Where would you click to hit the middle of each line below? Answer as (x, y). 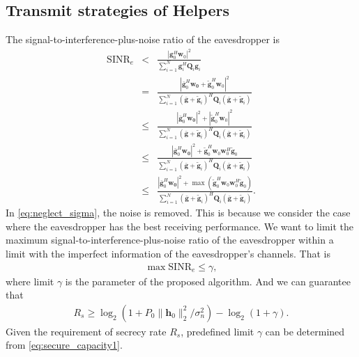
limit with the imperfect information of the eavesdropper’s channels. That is (168, 253)
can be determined (305, 331)
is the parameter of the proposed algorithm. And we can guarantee (208, 281)
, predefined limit (217, 331)
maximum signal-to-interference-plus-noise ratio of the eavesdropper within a (170, 240)
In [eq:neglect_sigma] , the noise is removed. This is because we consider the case (178, 213)
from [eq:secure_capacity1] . (64, 345)
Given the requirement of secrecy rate (86, 331)
